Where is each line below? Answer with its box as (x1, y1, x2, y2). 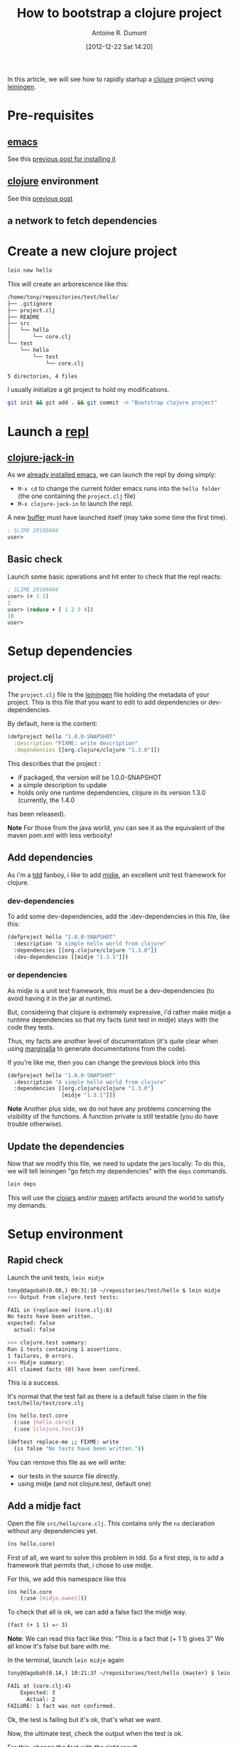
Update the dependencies (7, 1140, 125, 1152)
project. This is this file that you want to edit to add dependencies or (7, 698, 207, 707)
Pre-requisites (7, 108, 94, 124)
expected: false (7, 1320, 55, 1327)
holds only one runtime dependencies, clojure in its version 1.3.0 (17, 788, 206, 797)
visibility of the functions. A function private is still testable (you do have (7, 1112, 219, 1121)
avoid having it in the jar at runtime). (7, 994, 113, 1002)
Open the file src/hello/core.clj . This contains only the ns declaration (7, 1519, 215, 1528)
